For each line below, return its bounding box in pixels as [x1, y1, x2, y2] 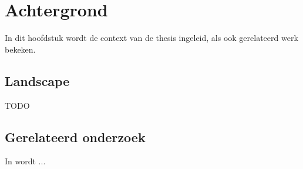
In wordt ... [5, 155, 46, 167]
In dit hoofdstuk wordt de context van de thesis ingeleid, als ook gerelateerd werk [5, 32, 298, 44]
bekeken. [5, 43, 36, 55]
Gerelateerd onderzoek [5, 127, 146, 146]
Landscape [5, 71, 70, 89]
